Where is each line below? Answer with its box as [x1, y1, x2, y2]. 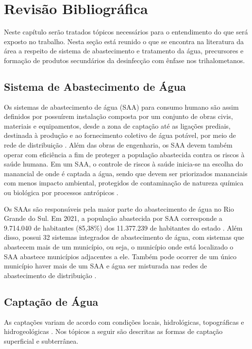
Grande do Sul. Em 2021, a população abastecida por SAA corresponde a [4, 213, 222, 223]
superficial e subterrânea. [4, 335, 79, 346]
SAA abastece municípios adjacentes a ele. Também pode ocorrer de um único [4, 251, 237, 261]
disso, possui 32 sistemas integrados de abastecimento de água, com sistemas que [4, 232, 244, 242]
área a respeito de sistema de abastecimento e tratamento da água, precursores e [4, 46, 244, 56]
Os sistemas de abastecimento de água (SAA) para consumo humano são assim [4, 101, 239, 112]
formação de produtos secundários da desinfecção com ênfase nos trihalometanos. [4, 55, 245, 65]
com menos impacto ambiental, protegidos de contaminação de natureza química [4, 178, 244, 188]
